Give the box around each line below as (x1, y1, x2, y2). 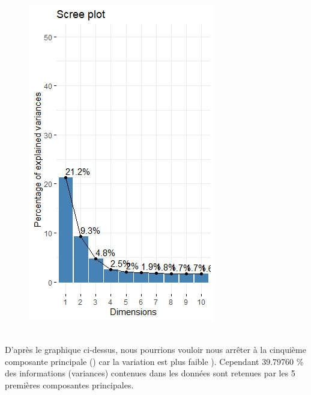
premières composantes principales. (5, 378, 134, 391)
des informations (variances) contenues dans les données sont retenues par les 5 (5, 367, 295, 379)
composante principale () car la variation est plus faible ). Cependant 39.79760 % (5, 355, 304, 367)
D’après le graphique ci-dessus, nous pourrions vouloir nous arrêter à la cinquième (5, 343, 306, 356)
